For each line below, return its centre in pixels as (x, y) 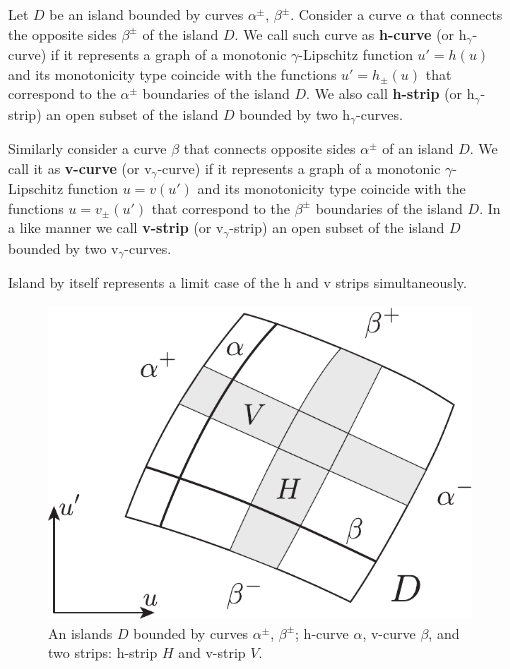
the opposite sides (62, 33)
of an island (418, 148)
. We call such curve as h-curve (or (344, 33)
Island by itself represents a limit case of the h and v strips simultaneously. (237, 282)
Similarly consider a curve (87, 148)
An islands (80, 632)
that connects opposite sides (269, 148)
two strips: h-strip (103, 652)
